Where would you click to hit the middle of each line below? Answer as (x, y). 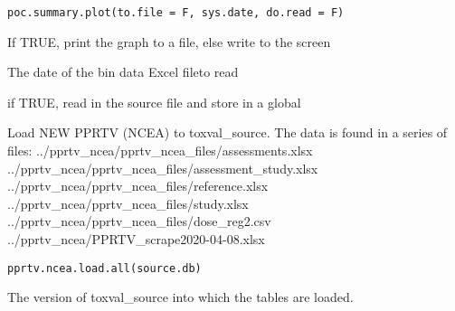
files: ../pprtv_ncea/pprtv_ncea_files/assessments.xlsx (160, 151)
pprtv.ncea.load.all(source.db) (104, 268)
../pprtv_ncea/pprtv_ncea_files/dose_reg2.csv (139, 221)
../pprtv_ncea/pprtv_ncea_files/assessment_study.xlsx (163, 168)
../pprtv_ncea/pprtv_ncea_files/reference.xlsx (138, 186)
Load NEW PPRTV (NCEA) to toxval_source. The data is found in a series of (227, 132)
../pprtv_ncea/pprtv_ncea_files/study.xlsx (128, 203)
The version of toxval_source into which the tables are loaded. (180, 297)
